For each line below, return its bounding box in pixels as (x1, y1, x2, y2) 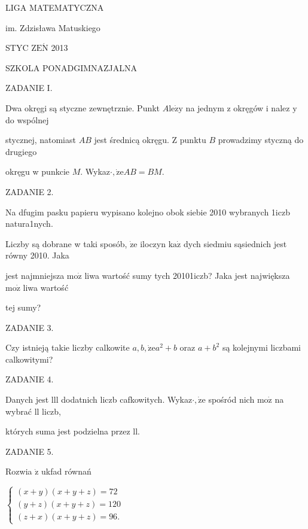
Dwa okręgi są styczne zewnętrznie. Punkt (5, 101, 160, 114)
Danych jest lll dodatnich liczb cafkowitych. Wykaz (5, 393, 193, 406)
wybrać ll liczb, (5, 405, 61, 417)
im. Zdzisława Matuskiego (5, 21, 100, 34)
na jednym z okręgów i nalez (185, 101, 290, 114)
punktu (179, 133, 206, 146)
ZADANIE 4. (5, 373, 54, 385)
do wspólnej (5, 113, 49, 126)
